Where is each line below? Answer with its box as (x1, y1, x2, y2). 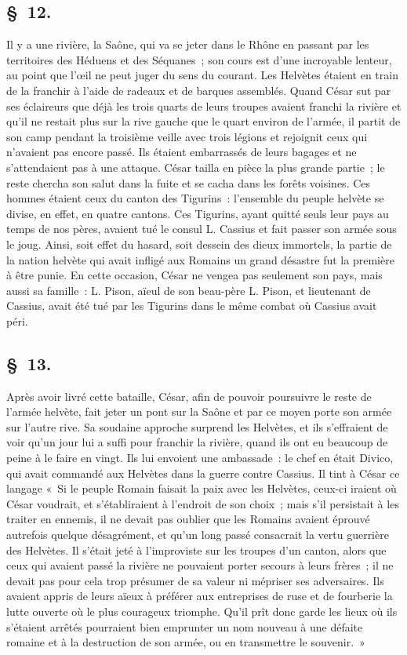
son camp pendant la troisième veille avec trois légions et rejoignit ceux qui (6, 128, 368, 144)
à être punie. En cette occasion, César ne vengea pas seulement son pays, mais (6, 267, 383, 283)
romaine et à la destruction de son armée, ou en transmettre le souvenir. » (6, 634, 365, 650)
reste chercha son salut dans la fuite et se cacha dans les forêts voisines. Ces (6, 174, 371, 191)
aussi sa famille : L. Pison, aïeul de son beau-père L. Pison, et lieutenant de (6, 282, 371, 298)
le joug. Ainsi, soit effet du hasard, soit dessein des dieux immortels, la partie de (6, 235, 392, 252)
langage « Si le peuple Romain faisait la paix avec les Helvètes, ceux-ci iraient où (6, 480, 397, 497)
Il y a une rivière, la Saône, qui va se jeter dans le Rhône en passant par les (6, 36, 369, 53)
